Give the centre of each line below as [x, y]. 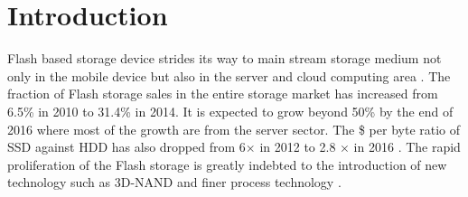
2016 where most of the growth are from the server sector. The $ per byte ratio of [234, 129]
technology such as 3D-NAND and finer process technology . [174, 182]
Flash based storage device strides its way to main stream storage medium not [225, 58]
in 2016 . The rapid [407, 147]
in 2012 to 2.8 [298, 147]
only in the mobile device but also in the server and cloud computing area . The [229, 75]
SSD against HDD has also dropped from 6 [126, 147]
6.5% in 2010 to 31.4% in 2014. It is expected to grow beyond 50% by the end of [230, 111]
